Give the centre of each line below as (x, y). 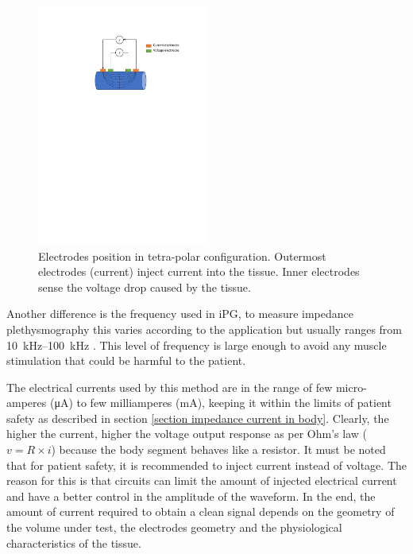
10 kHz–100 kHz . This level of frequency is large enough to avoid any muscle (197, 345)
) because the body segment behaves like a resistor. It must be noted (218, 449)
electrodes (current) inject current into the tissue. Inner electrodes (199, 271)
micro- (351, 387)
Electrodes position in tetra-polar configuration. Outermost (182, 256)
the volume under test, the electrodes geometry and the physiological (174, 527)
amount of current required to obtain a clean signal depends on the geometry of (201, 511)
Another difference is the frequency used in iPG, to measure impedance (180, 314)
